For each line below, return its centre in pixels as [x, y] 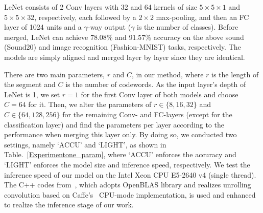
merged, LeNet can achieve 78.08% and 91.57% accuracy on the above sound [124, 37]
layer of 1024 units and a [43, 27]
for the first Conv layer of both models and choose [160, 94]
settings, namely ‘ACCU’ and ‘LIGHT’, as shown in [85, 144]
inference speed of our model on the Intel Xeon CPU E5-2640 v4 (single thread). [130, 174]
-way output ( [109, 27]
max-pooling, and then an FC [202, 17]
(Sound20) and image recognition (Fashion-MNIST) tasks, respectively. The [123, 47]
